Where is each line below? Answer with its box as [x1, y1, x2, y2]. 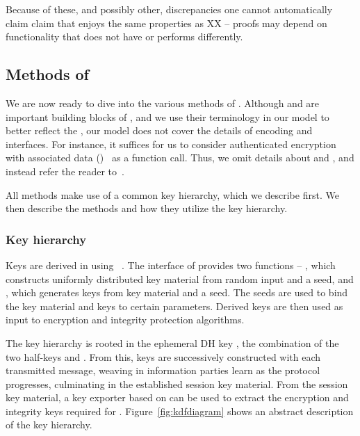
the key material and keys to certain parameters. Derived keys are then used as [6, 298, 343, 313]
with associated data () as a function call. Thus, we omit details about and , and [6, 150, 354, 165]
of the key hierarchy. [6, 417, 92, 432]
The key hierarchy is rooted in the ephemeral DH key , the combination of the [6, 335, 339, 350]
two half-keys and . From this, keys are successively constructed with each [6, 349, 321, 364]
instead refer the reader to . [6, 163, 124, 178]
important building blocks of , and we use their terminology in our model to [6, 109, 329, 124]
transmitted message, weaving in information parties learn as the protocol [6, 363, 320, 378]
